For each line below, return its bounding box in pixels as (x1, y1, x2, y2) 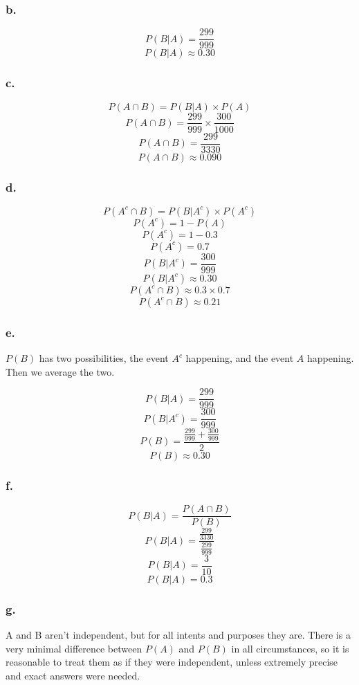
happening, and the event (185, 351, 294, 365)
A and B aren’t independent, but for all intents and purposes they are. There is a (6, 627, 351, 641)
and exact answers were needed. (6, 668, 140, 682)
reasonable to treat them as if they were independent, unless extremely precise (6, 655, 338, 669)
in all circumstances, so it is (231, 641, 349, 655)
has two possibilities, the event (39, 351, 169, 365)
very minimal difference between (6, 641, 142, 655)
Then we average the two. (6, 364, 115, 378)
